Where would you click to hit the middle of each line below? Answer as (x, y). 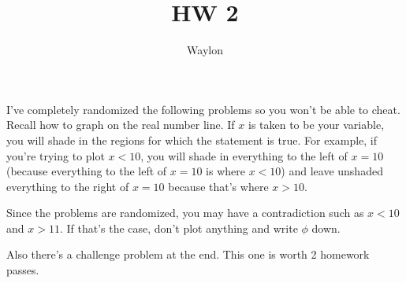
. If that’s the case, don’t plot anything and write (179, 228)
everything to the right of (68, 186)
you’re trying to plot (56, 155)
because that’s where (218, 186)
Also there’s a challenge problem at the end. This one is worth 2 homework (188, 254)
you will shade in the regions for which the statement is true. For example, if (192, 140)
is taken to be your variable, (316, 125)
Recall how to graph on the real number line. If (121, 125)
